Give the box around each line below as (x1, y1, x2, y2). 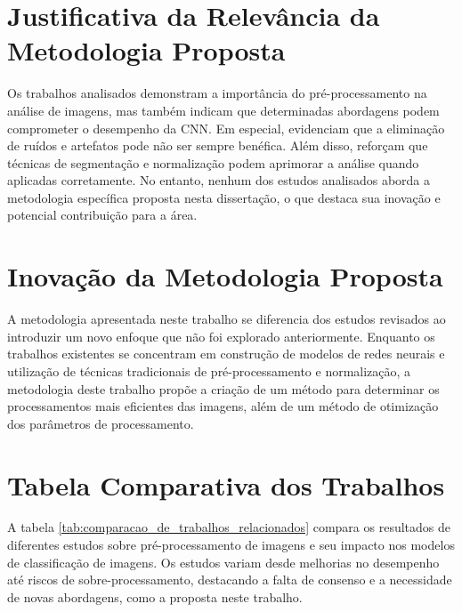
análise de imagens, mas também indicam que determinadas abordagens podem (7, 101, 440, 119)
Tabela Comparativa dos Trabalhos (7, 466, 445, 503)
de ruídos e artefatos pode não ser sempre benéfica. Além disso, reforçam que (7, 136, 428, 155)
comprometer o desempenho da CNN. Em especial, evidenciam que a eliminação (7, 118, 445, 137)
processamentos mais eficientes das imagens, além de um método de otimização (7, 397, 439, 415)
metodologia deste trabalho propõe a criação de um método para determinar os (7, 379, 440, 398)
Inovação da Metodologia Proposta (7, 258, 443, 294)
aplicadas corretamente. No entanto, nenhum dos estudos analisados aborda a (7, 171, 431, 189)
